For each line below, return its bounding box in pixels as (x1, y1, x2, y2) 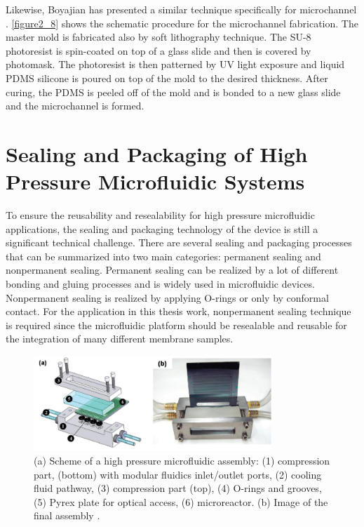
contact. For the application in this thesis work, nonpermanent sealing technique (6, 304, 351, 319)
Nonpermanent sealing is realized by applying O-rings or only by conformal (6, 290, 329, 305)
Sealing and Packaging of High (6, 139, 308, 168)
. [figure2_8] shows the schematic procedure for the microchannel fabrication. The (6, 15, 358, 30)
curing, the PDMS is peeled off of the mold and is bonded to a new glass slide (6, 84, 341, 99)
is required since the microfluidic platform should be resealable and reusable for (6, 317, 347, 332)
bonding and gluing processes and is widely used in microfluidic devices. (6, 276, 315, 291)
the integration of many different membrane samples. (6, 331, 234, 346)
